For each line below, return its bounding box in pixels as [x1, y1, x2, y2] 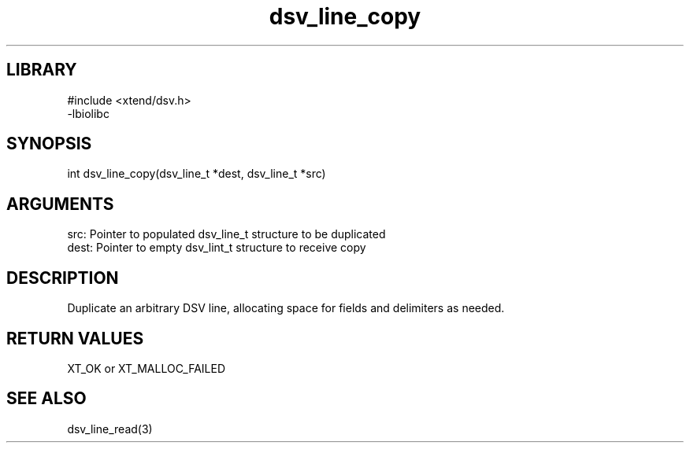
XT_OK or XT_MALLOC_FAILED [67, 361, 226, 375]
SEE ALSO [6, 388, 87, 409]
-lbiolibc [67, 106, 109, 120]
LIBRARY [6, 60, 77, 80]
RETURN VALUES [6, 328, 144, 348]
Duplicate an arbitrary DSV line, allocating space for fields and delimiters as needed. [67, 301, 505, 315]
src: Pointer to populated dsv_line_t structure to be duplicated [67, 227, 386, 241]
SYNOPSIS [6, 134, 92, 154]
